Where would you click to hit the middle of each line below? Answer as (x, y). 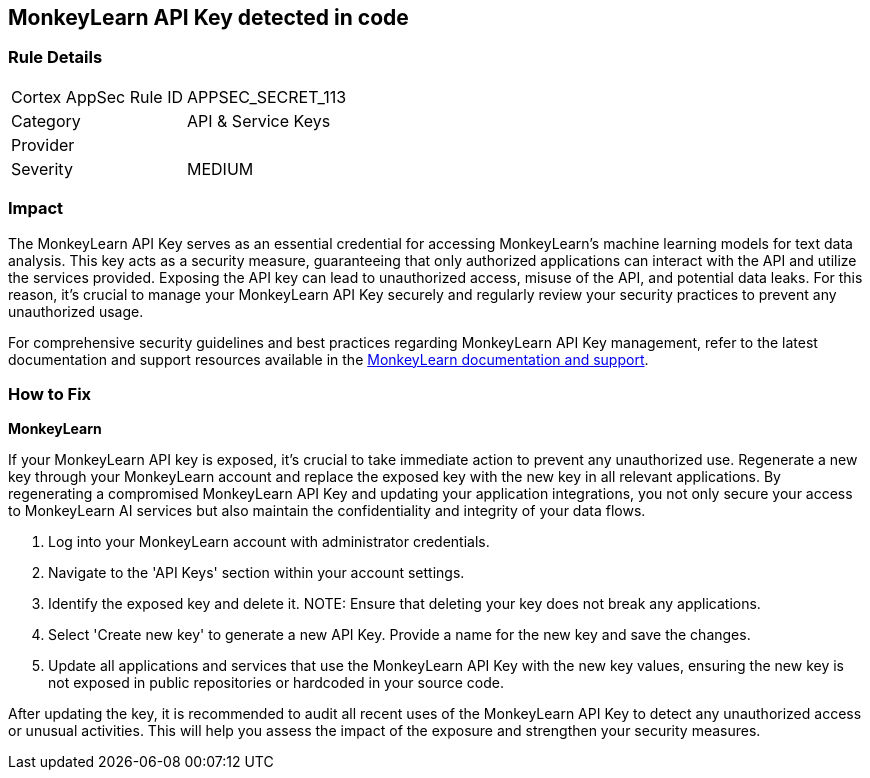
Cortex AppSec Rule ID (97, 96)
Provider (43, 144)
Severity (42, 168)
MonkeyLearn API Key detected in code (208, 17)
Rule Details (55, 57)
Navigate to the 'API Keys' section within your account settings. (256, 573)
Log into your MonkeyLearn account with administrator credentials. (269, 542)
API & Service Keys (259, 120)
